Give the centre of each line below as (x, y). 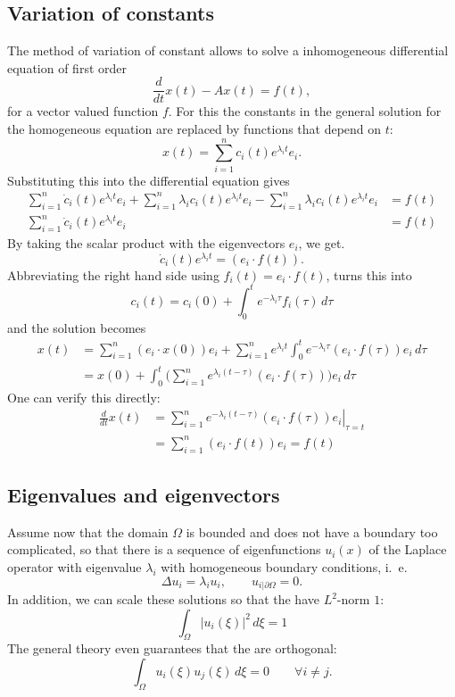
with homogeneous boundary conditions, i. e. (284, 566)
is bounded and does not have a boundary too (312, 531)
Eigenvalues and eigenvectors (144, 494)
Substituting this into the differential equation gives (149, 180)
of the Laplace (408, 549)
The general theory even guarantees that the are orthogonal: (172, 648)
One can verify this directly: (84, 397)
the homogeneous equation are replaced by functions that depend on (194, 129)
